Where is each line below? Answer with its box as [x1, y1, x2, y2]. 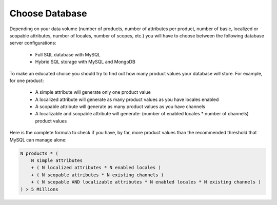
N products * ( [20, 150, 58, 156]
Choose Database [9, 8, 87, 19]
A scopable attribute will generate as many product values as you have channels [35, 104, 205, 110]
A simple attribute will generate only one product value [35, 89, 151, 95]
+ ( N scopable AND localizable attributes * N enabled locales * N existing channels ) [31, 179, 261, 185]
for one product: [9, 77, 44, 84]
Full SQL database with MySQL [35, 51, 101, 57]
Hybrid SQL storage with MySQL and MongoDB [35, 59, 135, 65]
